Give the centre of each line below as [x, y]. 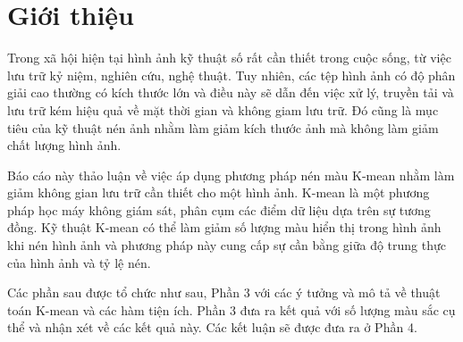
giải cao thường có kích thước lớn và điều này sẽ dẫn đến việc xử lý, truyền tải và [231, 92]
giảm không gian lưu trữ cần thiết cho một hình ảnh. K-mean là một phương [219, 192]
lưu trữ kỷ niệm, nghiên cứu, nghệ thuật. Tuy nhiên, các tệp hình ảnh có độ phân [231, 75]
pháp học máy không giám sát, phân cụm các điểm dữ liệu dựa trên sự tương [219, 209]
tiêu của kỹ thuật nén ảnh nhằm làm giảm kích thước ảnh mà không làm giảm [223, 127]
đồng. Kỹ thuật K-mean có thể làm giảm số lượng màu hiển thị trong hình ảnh [224, 227]
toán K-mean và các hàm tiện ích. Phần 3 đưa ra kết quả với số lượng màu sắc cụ [231, 309]
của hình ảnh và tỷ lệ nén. [79, 262]
